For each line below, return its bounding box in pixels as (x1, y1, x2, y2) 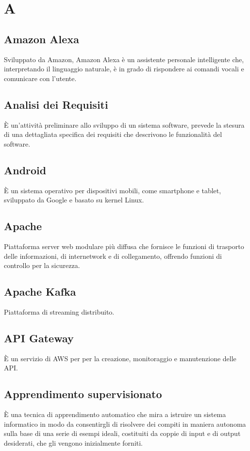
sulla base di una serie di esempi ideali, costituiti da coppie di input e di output (4, 428, 241, 438)
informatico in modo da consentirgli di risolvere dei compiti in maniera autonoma (4, 418, 246, 429)
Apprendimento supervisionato (4, 386, 162, 401)
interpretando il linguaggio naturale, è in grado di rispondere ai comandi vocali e (4, 64, 244, 74)
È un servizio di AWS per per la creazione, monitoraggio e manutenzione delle (4, 353, 236, 363)
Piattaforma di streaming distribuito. (4, 306, 115, 317)
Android (4, 162, 47, 177)
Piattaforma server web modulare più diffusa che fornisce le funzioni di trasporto (4, 241, 244, 251)
